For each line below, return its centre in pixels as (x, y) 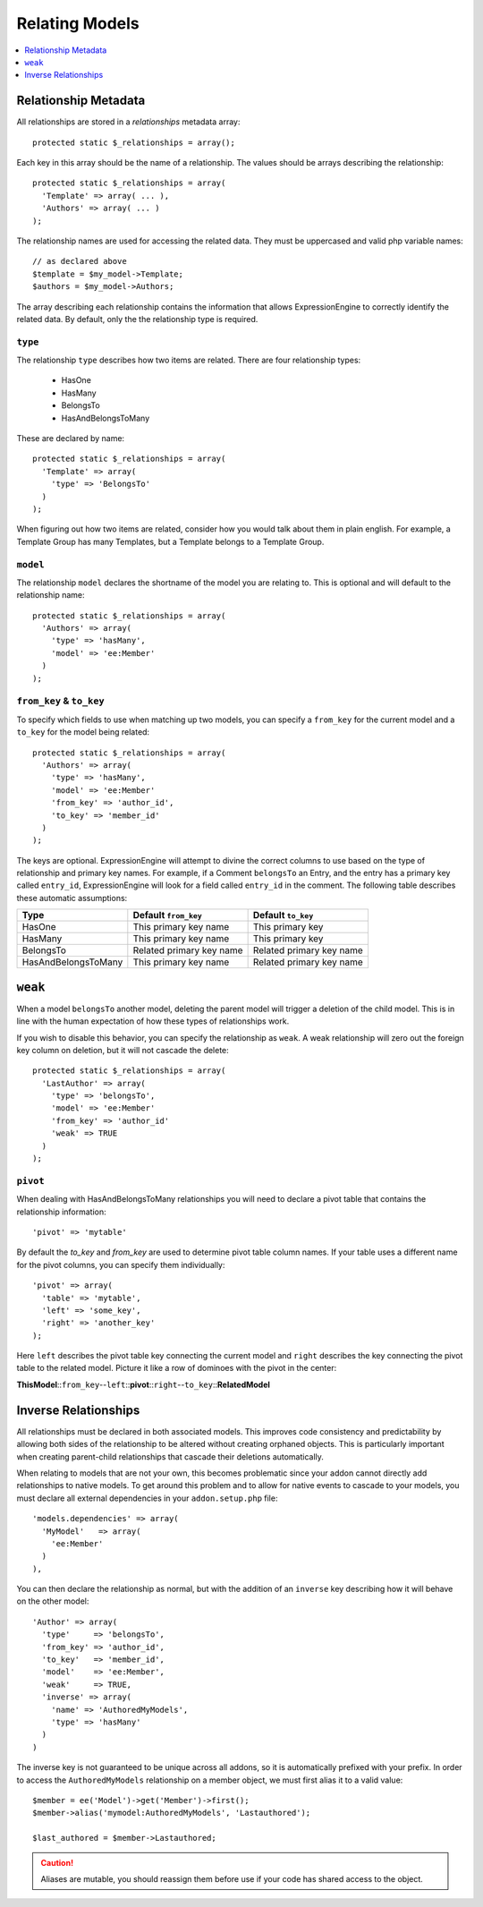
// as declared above (80, 261)
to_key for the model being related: (83, 732)
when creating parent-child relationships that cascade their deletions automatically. (170, 1456)
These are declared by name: (71, 438)
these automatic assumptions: (72, 898)
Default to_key (283, 915)
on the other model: (53, 1601)
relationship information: (61, 1212)
